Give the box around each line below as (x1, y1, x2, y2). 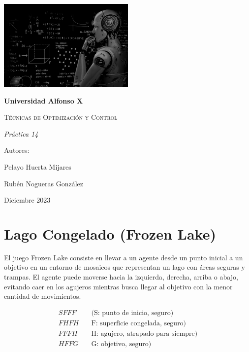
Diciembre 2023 (4, 195, 51, 205)
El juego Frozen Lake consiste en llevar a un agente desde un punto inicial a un (4, 252, 243, 262)
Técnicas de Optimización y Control (4, 112, 118, 122)
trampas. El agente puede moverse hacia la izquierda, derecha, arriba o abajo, (4, 272, 238, 282)
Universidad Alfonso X (4, 95, 83, 106)
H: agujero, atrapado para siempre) (91, 330, 198, 337)
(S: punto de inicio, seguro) (91, 309, 174, 317)
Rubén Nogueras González (4, 178, 84, 188)
